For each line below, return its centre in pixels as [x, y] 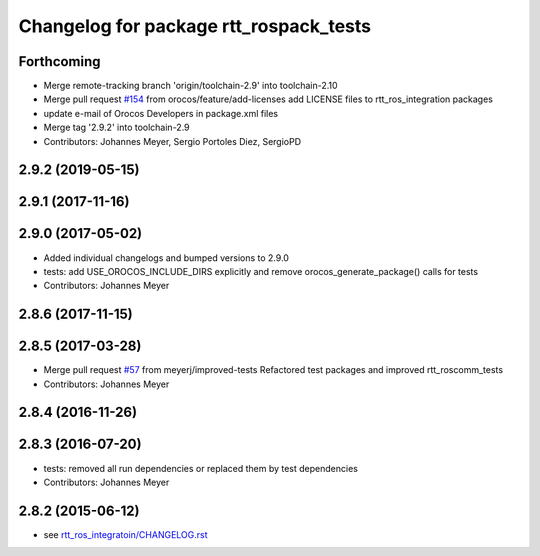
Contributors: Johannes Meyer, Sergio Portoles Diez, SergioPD [172, 141]
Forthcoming [59, 61]
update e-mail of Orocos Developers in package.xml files [161, 113]
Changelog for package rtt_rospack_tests [195, 26]
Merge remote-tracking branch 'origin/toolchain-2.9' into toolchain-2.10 [191, 86]
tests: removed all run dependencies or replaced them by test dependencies [201, 468]
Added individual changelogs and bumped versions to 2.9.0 [166, 257]
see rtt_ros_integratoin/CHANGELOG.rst [126, 534]
